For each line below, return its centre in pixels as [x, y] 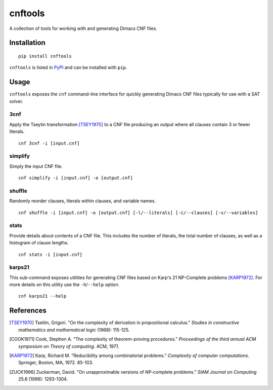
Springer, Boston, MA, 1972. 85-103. [56, 363]
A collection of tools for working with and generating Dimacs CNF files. [83, 28]
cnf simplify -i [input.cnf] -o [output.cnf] [76, 178]
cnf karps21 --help [42, 296]
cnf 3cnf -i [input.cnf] [49, 143]
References [28, 311]
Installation [27, 43]
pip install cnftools [45, 56]
